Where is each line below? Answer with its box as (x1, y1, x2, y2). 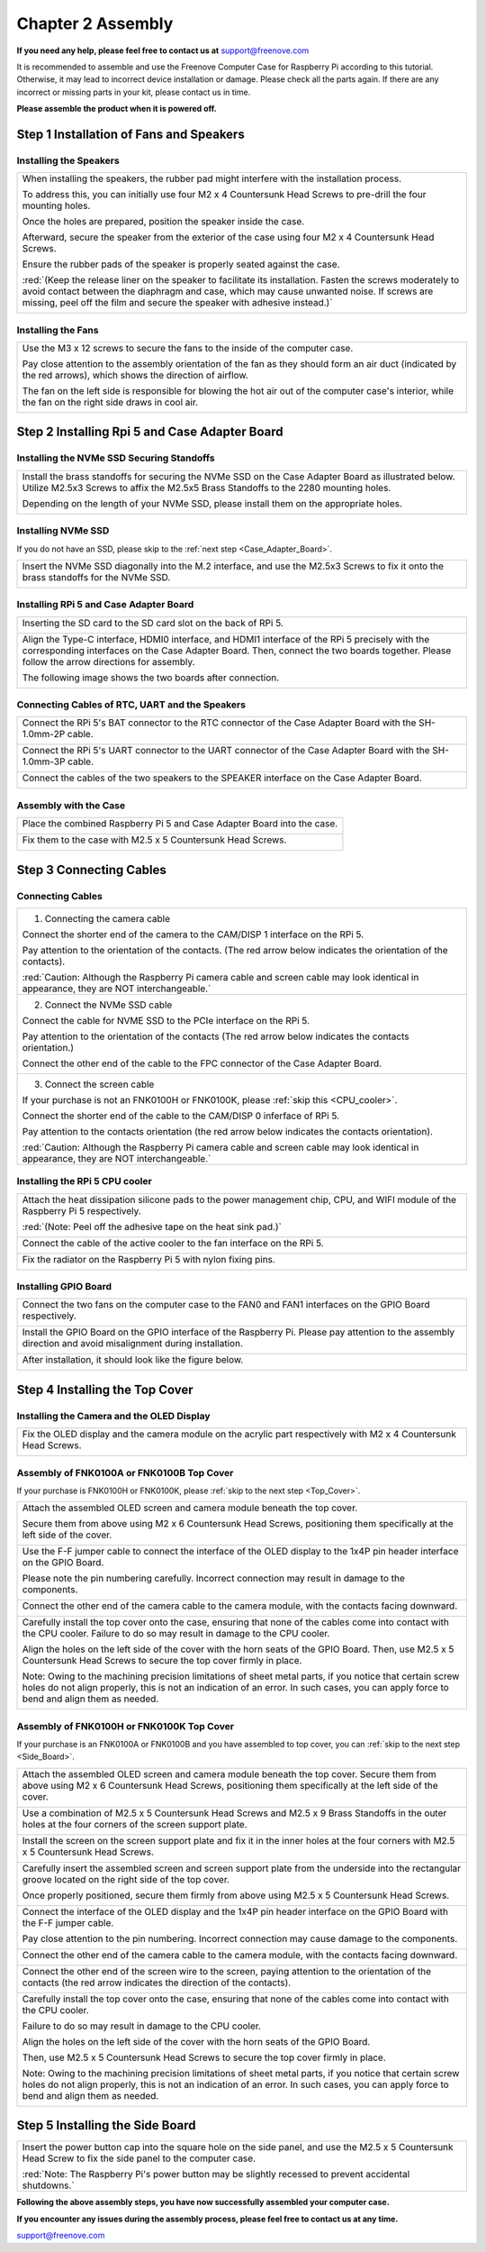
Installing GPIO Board (16, 1281, 112, 1293)
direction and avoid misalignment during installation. (22, 1337, 243, 1350)
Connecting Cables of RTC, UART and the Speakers (16, 698, 247, 711)
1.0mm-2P (22, 728, 66, 741)
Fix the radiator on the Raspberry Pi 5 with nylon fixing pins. (22, 1253, 276, 1265)
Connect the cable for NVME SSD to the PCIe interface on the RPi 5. (22, 1014, 310, 1026)
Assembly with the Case (16, 798, 126, 811)
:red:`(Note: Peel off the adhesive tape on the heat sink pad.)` (22, 1220, 283, 1233)
